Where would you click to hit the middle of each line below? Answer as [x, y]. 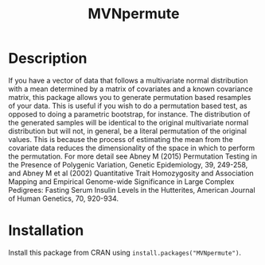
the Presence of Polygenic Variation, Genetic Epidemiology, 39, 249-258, [128, 164]
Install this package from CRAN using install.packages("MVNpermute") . [125, 252]
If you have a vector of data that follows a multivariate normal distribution [128, 80]
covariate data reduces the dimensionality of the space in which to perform [132, 148]
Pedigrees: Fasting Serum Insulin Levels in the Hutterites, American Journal [132, 190]
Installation [46, 230]
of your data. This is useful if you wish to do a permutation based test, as [128, 106]
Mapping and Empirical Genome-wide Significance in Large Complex [121, 181]
